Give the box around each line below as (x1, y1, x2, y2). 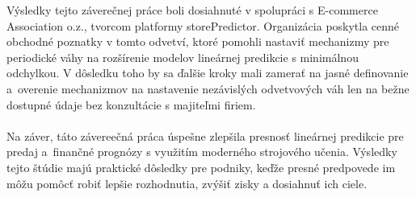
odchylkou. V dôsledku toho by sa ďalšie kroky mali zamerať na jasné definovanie (6, 64, 409, 81)
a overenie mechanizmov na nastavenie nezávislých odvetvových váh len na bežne (6, 80, 410, 96)
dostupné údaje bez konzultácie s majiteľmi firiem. (6, 96, 256, 113)
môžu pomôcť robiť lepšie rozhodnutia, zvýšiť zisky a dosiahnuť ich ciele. (6, 174, 368, 191)
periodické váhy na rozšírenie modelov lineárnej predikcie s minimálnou (6, 48, 359, 65)
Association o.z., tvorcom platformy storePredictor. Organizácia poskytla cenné (6, 17, 400, 34)
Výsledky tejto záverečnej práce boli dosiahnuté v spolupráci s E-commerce (6, 2, 378, 18)
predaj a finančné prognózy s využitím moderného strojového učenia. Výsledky (6, 143, 397, 160)
